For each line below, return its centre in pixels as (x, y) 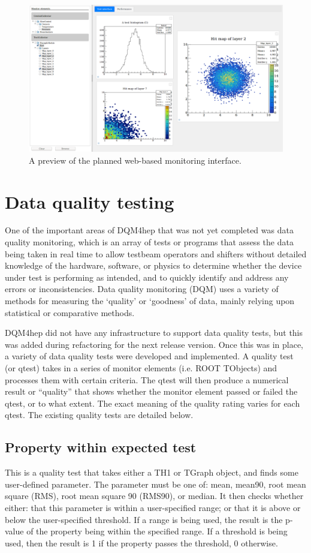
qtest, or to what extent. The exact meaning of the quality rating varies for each (153, 403)
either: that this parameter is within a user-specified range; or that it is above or (153, 507)
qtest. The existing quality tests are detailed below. (99, 415)
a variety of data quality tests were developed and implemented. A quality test (149, 356)
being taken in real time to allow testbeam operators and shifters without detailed (156, 253)
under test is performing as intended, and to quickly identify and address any (147, 277)
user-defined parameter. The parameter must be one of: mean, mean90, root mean (155, 484)
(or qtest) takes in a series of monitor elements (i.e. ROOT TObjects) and (141, 367)
